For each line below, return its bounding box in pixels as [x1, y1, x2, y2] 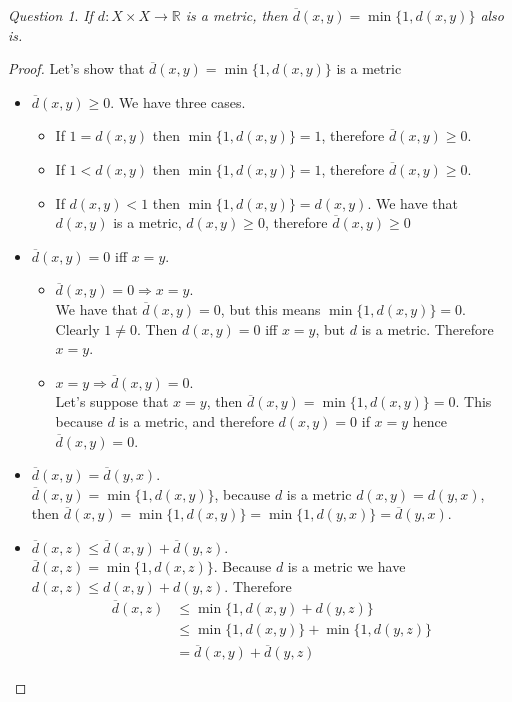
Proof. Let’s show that [8, 58, 145, 79]
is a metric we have [287, 556, 406, 577]
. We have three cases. [110, 91, 246, 112]
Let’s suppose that [55, 391, 169, 412]
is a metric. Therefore [361, 318, 494, 339]
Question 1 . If [8, 5, 93, 25]
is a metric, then [185, 5, 288, 25]
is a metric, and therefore [119, 410, 274, 431]
